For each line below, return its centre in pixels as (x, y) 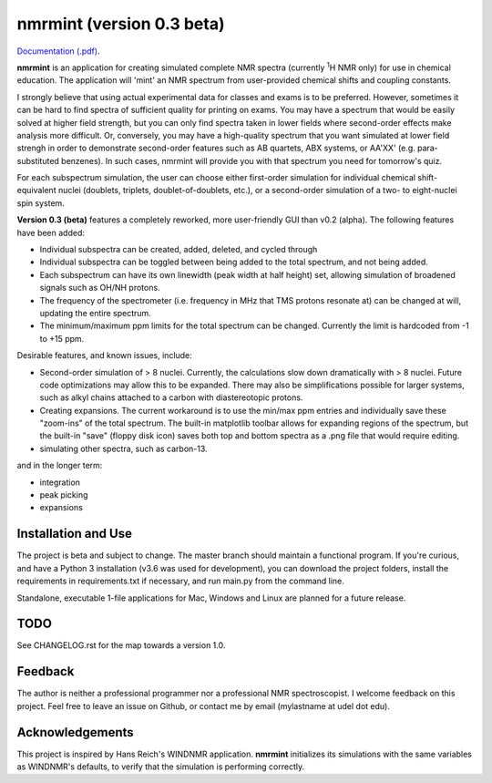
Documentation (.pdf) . (58, 51)
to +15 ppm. (62, 338)
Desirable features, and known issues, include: (105, 355)
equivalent (36, 191)
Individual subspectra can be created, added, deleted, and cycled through (179, 250)
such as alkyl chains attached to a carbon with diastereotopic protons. (171, 397)
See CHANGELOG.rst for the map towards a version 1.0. (121, 645)
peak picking (64, 495)
